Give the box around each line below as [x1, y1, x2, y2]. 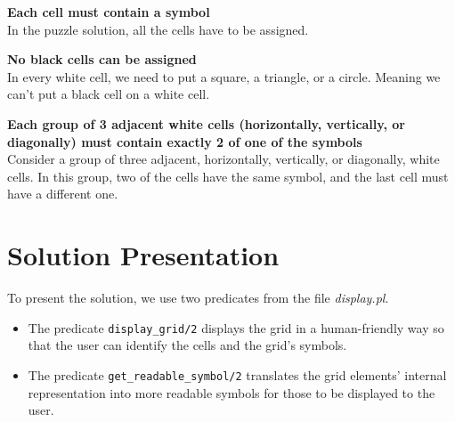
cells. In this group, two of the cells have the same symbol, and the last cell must [7, 166, 449, 185]
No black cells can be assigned [7, 50, 197, 69]
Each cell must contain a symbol [7, 3, 210, 20]
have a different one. [7, 184, 118, 203]
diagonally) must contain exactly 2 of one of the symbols [7, 132, 362, 150]
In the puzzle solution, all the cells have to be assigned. [7, 20, 309, 38]
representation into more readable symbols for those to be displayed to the [28, 383, 435, 402]
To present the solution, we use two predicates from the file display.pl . [7, 288, 389, 307]
